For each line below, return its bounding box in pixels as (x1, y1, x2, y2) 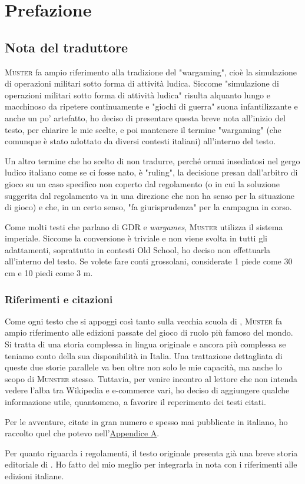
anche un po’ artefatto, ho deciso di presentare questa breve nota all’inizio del (5, 111, 286, 124)
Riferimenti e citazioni (5, 291, 113, 306)
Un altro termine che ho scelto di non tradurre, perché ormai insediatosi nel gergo (5, 154, 300, 167)
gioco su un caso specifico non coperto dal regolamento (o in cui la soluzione (5, 177, 280, 190)
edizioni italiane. (5, 470, 64, 482)
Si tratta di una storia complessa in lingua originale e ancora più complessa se (5, 338, 286, 350)
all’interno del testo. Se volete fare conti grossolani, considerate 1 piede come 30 (5, 255, 293, 267)
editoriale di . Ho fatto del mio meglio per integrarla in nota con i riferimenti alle (5, 458, 297, 470)
